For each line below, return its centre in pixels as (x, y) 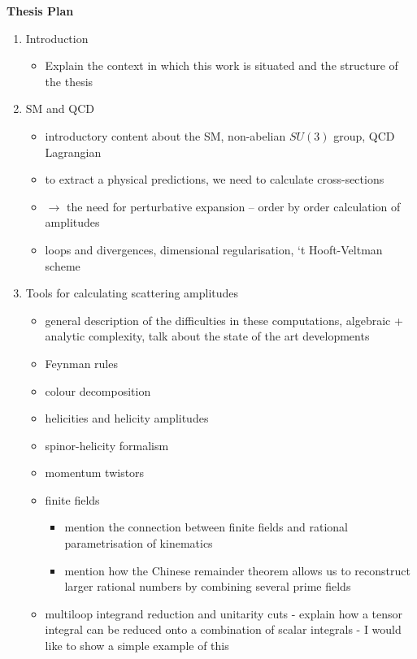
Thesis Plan (40, 11)
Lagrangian (73, 152)
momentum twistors (95, 473)
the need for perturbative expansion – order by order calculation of (233, 206)
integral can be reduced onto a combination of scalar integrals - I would (223, 629)
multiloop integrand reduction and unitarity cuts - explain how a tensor (224, 613)
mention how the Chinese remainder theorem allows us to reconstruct (237, 570)
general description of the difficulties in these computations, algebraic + (224, 320)
